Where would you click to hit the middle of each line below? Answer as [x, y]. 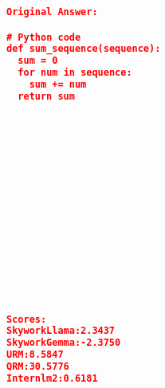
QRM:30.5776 [38, 366]
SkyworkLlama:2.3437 [61, 331]
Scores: [27, 319]
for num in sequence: [75, 73]
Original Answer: [52, 12]
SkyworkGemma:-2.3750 [64, 343]
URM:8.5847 [35, 355]
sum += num [58, 85]
